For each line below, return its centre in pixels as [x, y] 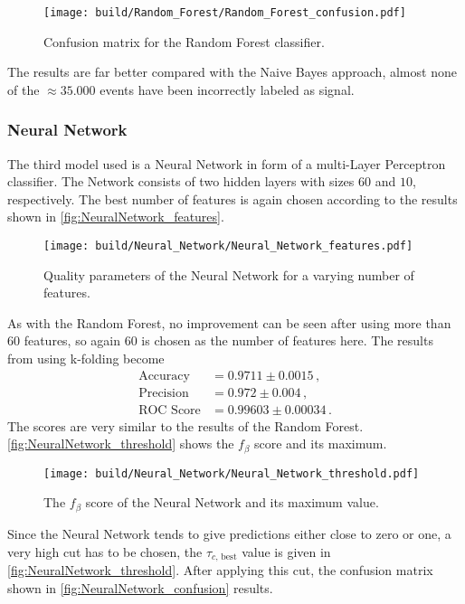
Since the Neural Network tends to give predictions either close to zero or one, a [229, 533]
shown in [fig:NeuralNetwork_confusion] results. [140, 587]
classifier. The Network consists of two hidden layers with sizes [181, 181]
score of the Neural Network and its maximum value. [232, 502]
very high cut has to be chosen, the [105, 551]
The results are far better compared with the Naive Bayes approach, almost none [232, 72]
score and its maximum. [320, 444]
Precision [164, 393]
